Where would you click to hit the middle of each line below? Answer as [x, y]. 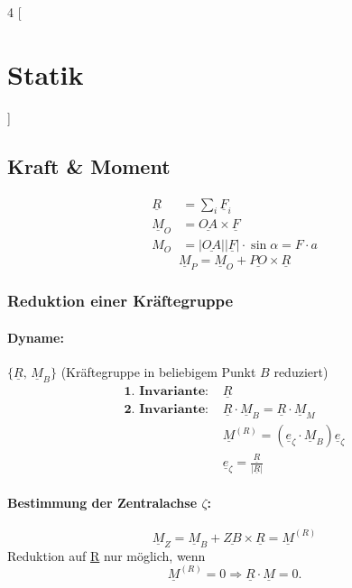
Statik [46, 73]
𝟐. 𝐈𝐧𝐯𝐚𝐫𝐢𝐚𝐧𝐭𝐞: [166, 410]
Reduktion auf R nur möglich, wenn [107, 555]
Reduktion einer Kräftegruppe [120, 301]
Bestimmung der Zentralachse [102, 503]
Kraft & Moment [89, 165]
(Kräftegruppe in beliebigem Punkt [158, 372]
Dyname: [36, 337]
